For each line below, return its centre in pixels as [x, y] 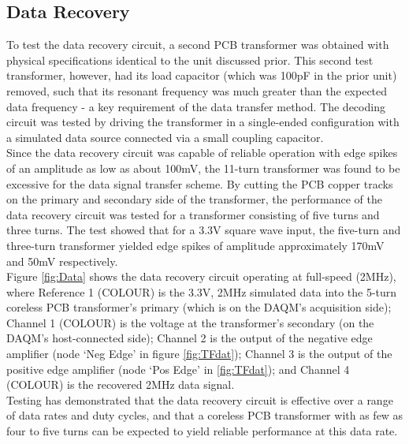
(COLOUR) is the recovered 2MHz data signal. [121, 384]
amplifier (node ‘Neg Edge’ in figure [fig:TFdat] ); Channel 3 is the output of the [199, 354]
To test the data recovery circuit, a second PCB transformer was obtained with [198, 45]
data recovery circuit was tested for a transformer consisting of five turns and [193, 214]
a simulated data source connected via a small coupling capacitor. [165, 137]
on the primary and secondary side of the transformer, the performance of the [194, 199]
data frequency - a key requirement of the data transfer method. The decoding [196, 106]
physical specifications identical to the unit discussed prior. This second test [190, 60]
